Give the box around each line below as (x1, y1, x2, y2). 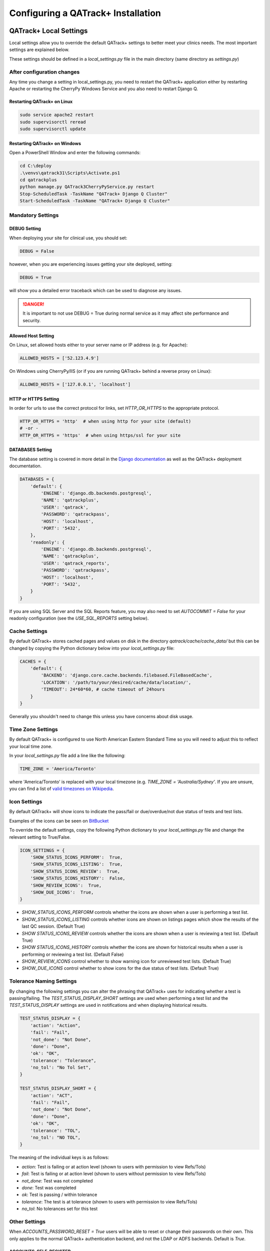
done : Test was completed (21, 1184, 76, 1190)
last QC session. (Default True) (21, 923, 85, 929)
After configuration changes (9, 68, 80, 75)
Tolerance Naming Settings (9, 978, 77, 985)
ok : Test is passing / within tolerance (21, 1191, 97, 1198)
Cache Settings (9, 628, 47, 635)
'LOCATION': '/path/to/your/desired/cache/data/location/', (40, 680, 191, 685)
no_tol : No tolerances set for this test (21, 1206, 98, 1212)
